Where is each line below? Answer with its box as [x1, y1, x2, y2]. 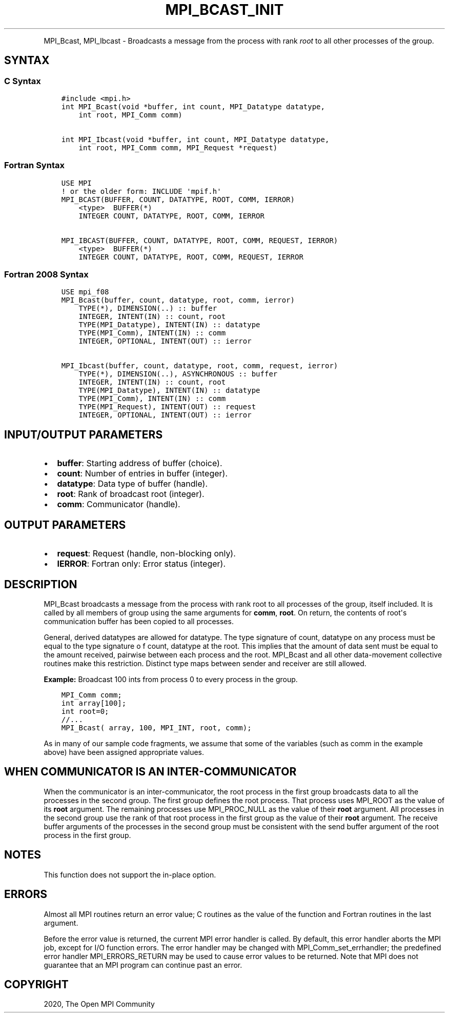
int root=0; [61, 707, 109, 715]
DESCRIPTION [4, 577, 77, 591]
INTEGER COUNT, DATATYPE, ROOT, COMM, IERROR [78, 211, 264, 220]
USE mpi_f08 [61, 288, 109, 296]
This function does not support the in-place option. [44, 870, 216, 879]
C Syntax [4, 75, 41, 86]
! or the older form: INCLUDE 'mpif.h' [61, 187, 221, 195]
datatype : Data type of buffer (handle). [57, 478, 208, 489]
